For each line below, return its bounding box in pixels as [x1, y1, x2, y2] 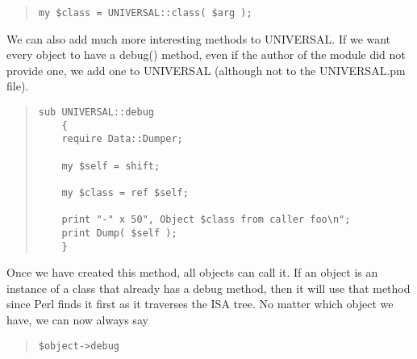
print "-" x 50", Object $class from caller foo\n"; [61, 214, 351, 226]
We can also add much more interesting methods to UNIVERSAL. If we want [6, 30, 391, 47]
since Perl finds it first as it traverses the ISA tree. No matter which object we [6, 295, 394, 312]
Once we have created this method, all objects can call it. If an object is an [6, 264, 378, 281]
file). [6, 77, 29, 94]
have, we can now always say [6, 311, 148, 328]
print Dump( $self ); [61, 227, 177, 239]
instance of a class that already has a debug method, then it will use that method [6, 279, 411, 296]
